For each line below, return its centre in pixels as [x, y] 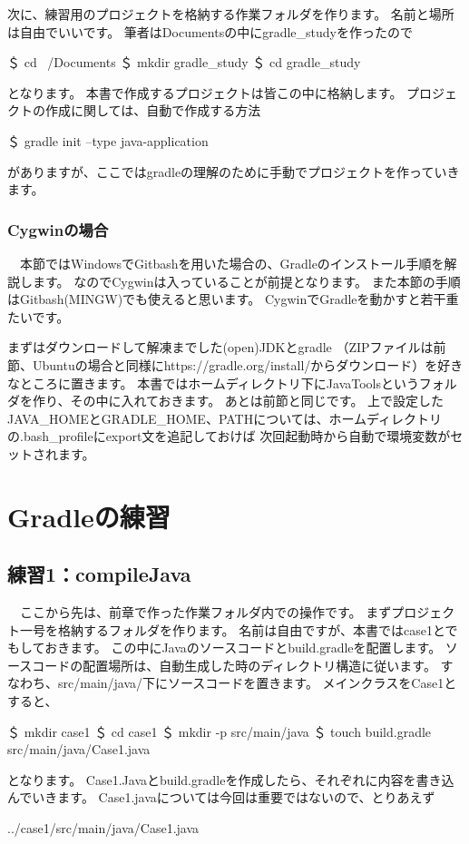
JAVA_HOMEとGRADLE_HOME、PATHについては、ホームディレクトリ [225, 418]
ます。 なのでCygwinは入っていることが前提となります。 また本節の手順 [246, 281]
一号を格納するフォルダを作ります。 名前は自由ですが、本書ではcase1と [232, 629]
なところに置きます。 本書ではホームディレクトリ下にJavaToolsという [213, 383]
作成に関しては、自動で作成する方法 [153, 110]
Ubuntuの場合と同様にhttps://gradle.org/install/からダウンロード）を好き [248, 364]
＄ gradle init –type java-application [108, 140]
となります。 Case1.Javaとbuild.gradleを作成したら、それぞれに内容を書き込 [231, 779]
